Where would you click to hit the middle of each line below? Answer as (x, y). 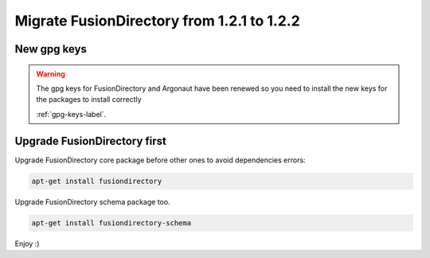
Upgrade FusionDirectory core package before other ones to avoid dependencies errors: (160, 160)
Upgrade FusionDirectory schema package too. (92, 201)
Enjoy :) (27, 244)
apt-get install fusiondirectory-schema (111, 223)
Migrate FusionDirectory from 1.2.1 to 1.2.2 (157, 21)
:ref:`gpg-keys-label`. (71, 114)
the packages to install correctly (89, 100)
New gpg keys (51, 49)
